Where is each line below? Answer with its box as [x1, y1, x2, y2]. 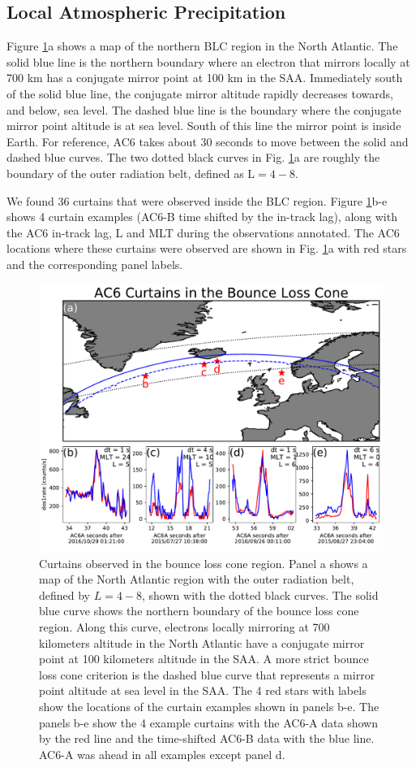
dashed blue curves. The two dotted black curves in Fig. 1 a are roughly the [6, 149, 380, 166]
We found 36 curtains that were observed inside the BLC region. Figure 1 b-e [6, 192, 388, 209]
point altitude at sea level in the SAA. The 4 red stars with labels [39, 682, 367, 699]
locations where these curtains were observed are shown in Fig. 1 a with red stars [6, 240, 407, 257]
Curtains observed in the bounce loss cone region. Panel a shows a [39, 554, 368, 571]
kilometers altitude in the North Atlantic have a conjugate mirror [39, 634, 365, 651]
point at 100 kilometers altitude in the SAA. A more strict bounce [39, 650, 369, 667]
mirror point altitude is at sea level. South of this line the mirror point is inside [6, 117, 401, 134]
